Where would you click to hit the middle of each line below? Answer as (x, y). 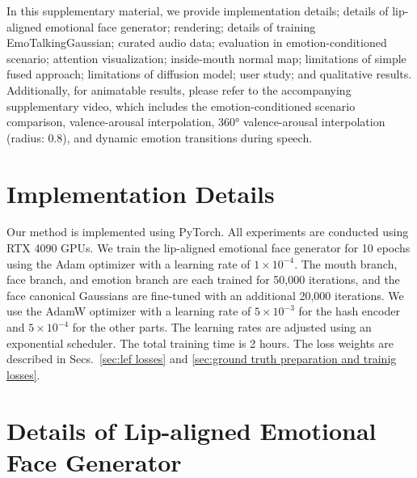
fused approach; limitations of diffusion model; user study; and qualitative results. (209, 74)
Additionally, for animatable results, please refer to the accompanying (179, 89)
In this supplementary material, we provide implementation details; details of (198, 11)
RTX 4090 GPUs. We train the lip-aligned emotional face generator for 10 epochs (208, 248)
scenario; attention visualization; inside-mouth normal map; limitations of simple (206, 58)
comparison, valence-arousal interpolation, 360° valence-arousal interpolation (196, 122)
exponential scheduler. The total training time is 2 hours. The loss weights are (200, 343)
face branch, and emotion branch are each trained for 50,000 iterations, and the (203, 279)
